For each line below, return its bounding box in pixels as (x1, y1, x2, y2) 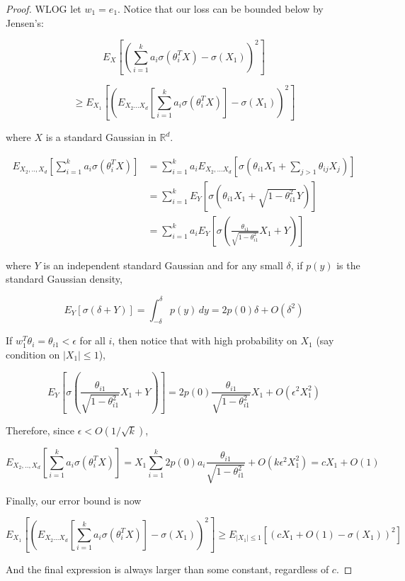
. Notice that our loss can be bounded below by (118, 1, 324, 16)
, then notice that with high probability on (112, 333, 297, 348)
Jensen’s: (6, 15, 45, 30)
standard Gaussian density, (6, 271, 122, 286)
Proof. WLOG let (6, 1, 81, 16)
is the (336, 257, 360, 272)
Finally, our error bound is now (6, 492, 142, 507)
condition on (6, 346, 60, 361)
